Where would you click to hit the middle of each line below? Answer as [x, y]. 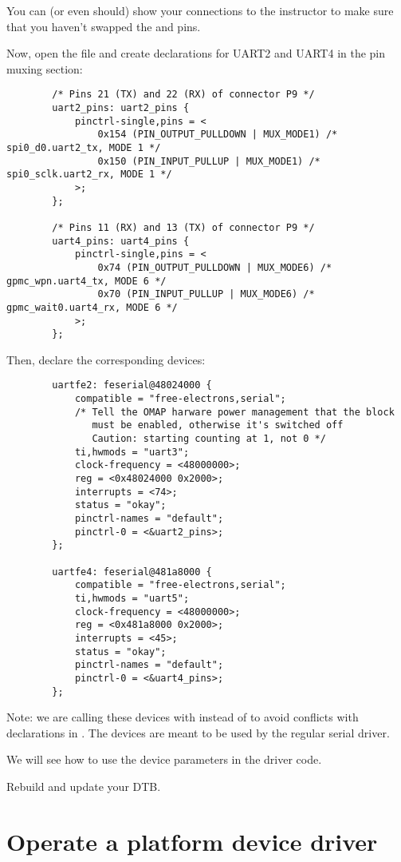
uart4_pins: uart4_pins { [121, 241]
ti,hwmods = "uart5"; [132, 598]
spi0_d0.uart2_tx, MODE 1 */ [84, 148]
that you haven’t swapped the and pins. [104, 26]
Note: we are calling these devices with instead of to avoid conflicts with [183, 717]
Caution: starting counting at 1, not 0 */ [209, 439]
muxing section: [45, 68]
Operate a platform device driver [192, 841]
